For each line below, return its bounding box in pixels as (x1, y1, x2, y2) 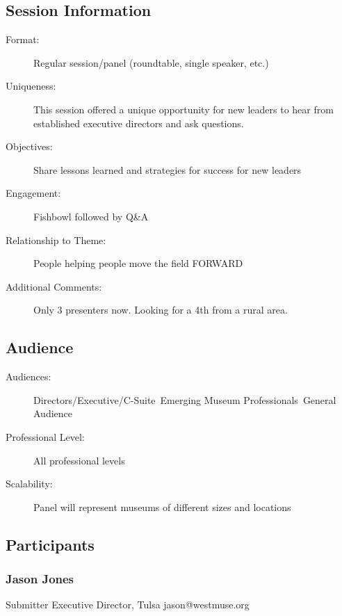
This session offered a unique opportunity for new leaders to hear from (33, 102, 334, 116)
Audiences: (6, 369, 51, 384)
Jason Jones (6, 569, 74, 587)
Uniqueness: (6, 79, 56, 93)
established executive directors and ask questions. (33, 115, 244, 130)
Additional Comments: (6, 279, 102, 293)
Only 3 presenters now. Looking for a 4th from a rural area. (33, 302, 288, 317)
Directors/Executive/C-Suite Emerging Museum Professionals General (33, 392, 336, 407)
